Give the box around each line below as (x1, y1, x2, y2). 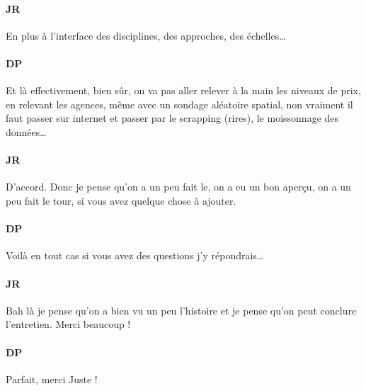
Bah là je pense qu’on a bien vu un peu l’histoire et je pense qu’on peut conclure (6, 302, 357, 317)
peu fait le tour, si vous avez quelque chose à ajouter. (6, 193, 236, 208)
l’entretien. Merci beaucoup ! (6, 317, 131, 331)
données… (6, 124, 47, 139)
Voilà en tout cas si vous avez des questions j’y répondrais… (6, 248, 264, 263)
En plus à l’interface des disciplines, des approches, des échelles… (6, 28, 286, 42)
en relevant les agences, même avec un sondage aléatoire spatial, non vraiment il (6, 96, 353, 111)
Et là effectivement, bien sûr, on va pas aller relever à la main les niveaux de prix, (6, 83, 361, 98)
